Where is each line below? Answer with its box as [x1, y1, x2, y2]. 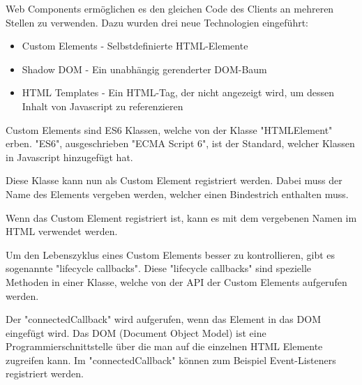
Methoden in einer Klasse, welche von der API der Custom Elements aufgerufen [6, 274, 347, 289]
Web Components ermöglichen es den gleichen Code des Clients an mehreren [6, 1, 334, 15]
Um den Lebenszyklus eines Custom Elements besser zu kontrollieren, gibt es [6, 247, 335, 262]
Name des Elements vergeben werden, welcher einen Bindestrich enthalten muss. [6, 186, 349, 201]
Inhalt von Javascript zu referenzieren [22, 98, 183, 113]
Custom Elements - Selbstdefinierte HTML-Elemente [22, 38, 248, 53]
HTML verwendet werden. [6, 224, 118, 239]
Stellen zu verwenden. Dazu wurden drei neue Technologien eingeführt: [6, 15, 308, 29]
